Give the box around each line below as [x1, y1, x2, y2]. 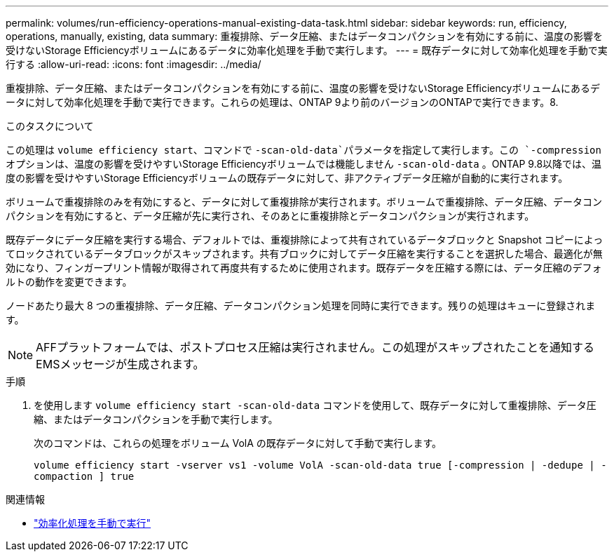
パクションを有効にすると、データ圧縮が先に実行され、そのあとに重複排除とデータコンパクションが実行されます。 [6, 210, 535, 222]
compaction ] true [34, 471, 135, 482]
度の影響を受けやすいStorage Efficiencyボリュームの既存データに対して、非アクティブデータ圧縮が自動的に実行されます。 [6, 172, 568, 184]
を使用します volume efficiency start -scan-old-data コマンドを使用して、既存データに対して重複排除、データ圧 [34, 399, 596, 411]
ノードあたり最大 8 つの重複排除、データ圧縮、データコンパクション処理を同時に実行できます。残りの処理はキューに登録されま [6, 300, 596, 311]
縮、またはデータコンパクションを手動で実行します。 [34, 413, 278, 425]
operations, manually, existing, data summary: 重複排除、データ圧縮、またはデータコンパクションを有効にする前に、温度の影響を [6, 30, 603, 42]
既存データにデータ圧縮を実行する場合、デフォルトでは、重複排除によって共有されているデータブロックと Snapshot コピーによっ [6, 234, 603, 246]
